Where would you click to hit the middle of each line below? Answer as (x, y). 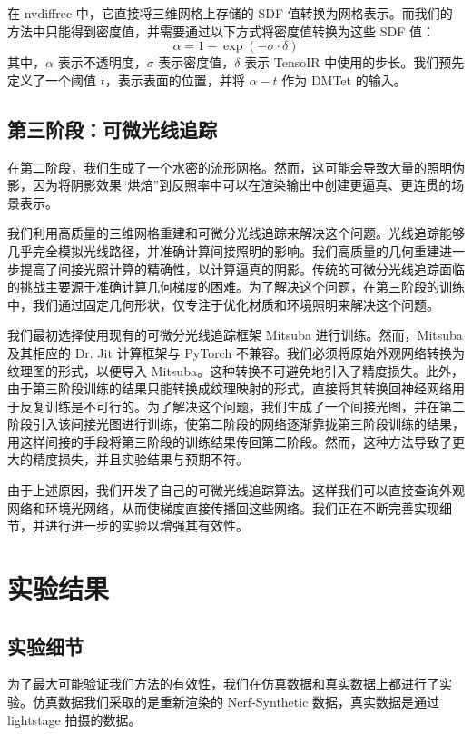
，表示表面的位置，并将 (175, 79)
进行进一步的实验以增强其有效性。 (147, 526)
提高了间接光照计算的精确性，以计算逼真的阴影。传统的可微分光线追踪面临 (242, 268)
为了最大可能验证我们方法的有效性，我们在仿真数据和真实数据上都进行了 (223, 684)
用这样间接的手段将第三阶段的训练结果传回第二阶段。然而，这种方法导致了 (230, 441)
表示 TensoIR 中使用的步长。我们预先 (354, 62)
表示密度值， (197, 62)
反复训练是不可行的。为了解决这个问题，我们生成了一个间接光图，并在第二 (242, 406)
